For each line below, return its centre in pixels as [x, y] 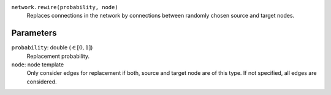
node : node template [38, 65]
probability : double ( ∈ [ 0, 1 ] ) [52, 47]
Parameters [34, 33]
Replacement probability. [58, 56]
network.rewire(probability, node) [65, 7]
